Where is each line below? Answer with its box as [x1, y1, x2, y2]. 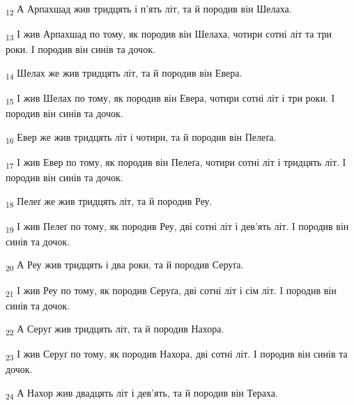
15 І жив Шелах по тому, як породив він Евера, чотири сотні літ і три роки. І [6, 90, 335, 107]
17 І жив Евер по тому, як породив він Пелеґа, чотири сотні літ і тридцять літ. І [6, 154, 346, 171]
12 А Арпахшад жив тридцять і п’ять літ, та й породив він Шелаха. [6, 1, 292, 17]
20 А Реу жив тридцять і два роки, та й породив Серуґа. [6, 257, 244, 274]
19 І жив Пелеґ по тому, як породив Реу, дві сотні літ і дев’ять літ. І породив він [6, 218, 349, 235]
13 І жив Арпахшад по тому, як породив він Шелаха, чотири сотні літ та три [6, 26, 332, 43]
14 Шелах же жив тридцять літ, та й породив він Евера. [6, 65, 243, 82]
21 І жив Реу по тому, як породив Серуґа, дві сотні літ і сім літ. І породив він [6, 282, 337, 299]
